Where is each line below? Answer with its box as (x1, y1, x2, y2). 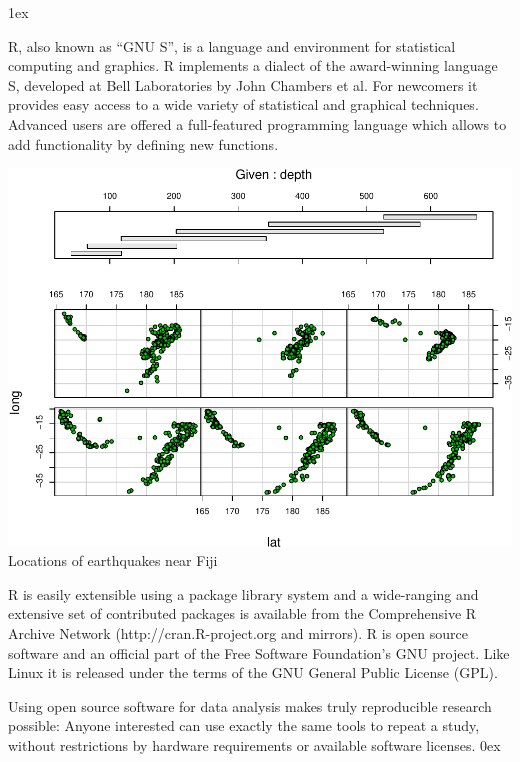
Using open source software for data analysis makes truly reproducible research (8, 695, 492, 716)
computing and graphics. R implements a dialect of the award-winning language (8, 55, 498, 76)
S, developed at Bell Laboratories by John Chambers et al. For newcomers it (8, 74, 478, 95)
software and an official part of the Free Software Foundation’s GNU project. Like (8, 642, 510, 663)
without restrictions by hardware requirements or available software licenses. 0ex (8, 735, 501, 755)
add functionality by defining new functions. (8, 133, 279, 154)
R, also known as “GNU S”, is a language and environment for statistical (8, 35, 456, 56)
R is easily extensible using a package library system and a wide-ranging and (8, 583, 479, 604)
